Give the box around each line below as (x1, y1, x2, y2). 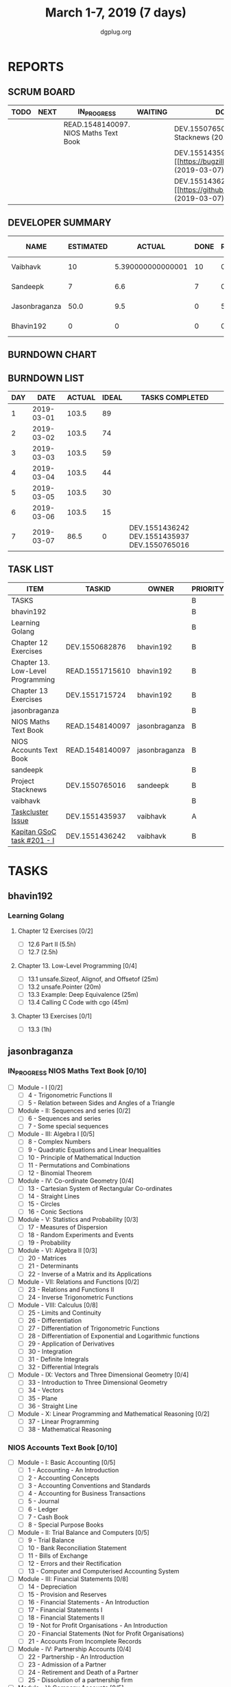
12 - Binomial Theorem (27, 1168, 92, 1177)
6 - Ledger (27, 1505, 59, 1513)
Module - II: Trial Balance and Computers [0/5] (17, 1528, 149, 1536)
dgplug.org (99, 28, 132, 36)
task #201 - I (11, 835, 55, 845)
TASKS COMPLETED (141, 392, 209, 402)
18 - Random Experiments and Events (27, 1231, 134, 1239)
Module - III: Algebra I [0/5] (17, 1130, 95, 1138)
